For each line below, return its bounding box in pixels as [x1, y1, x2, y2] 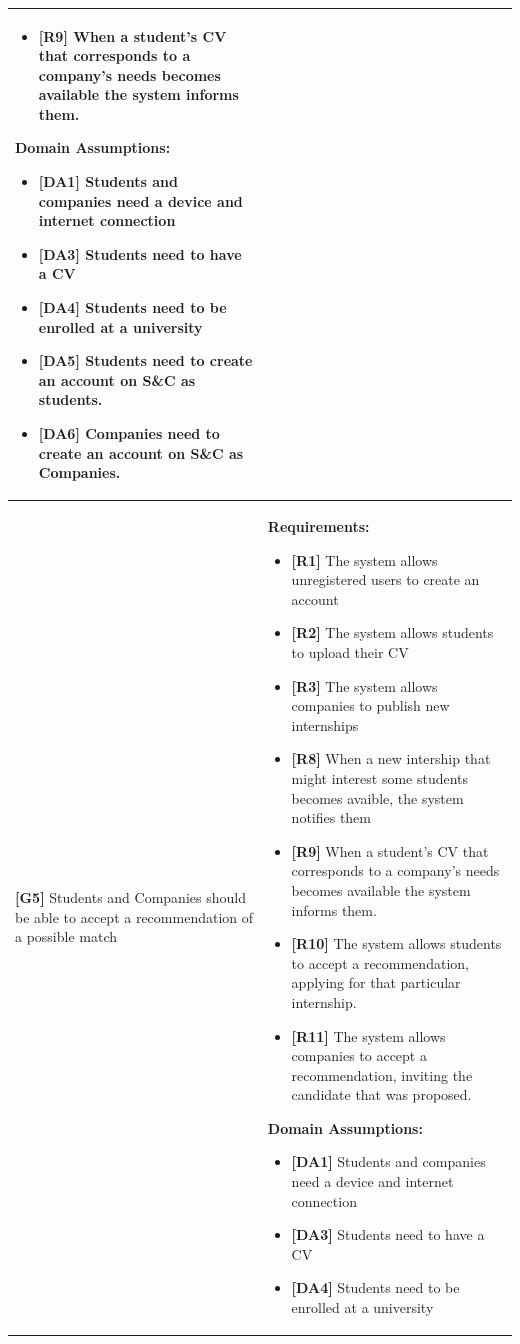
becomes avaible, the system [291, 787, 464, 808]
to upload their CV [291, 642, 409, 662]
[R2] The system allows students [291, 622, 494, 643]
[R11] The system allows [291, 1025, 446, 1046]
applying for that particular [291, 972, 461, 993]
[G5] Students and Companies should [15, 886, 246, 907]
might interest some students [291, 767, 469, 788]
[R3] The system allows [291, 675, 438, 696]
